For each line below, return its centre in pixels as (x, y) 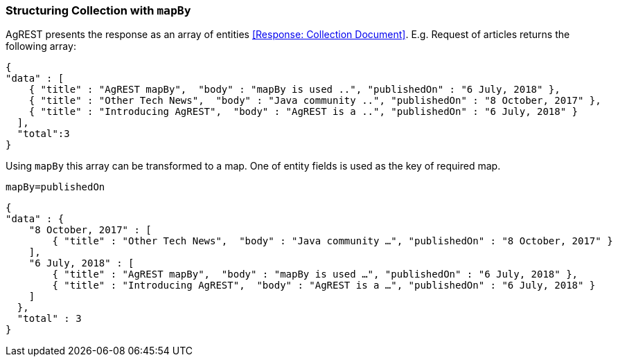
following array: (41, 46)
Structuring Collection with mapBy (98, 10)
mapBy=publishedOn (55, 187)
